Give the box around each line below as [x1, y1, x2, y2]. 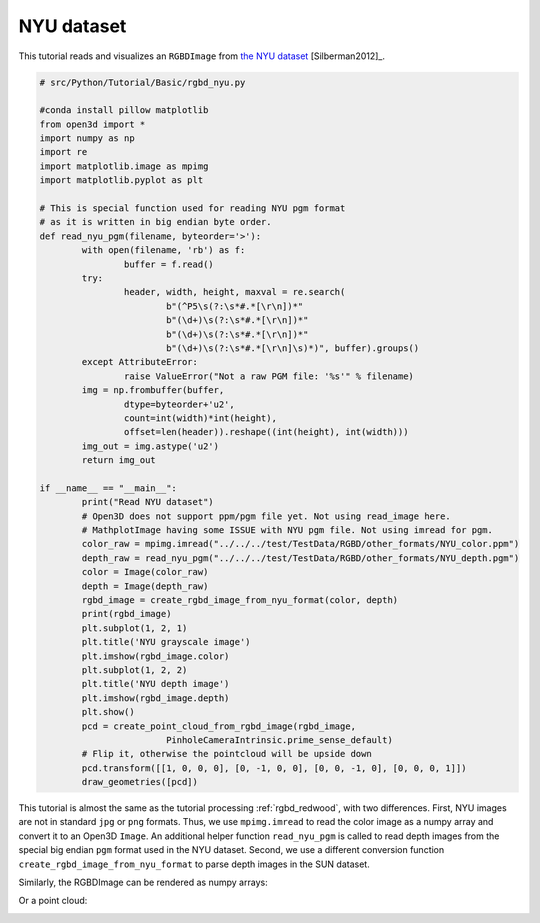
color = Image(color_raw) [81, 566, 209, 578]
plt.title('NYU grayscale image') [81, 636, 251, 648]
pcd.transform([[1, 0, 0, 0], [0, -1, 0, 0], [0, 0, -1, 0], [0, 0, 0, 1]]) [81, 762, 467, 774]
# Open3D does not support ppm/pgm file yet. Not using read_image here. [81, 510, 452, 522]
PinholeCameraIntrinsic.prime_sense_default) [165, 734, 394, 745]
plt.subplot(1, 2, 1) [81, 622, 188, 634]
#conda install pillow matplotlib [39, 105, 209, 116]
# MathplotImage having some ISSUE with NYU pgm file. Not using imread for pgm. [81, 525, 494, 536]
